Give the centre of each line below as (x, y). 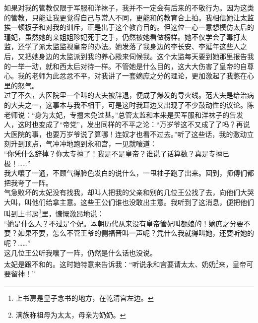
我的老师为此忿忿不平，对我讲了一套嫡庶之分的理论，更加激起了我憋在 (132, 76)
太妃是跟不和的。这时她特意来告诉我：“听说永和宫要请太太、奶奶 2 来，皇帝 (125, 263)
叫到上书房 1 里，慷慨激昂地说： (54, 213)
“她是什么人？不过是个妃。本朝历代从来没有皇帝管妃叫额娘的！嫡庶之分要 (124, 223)
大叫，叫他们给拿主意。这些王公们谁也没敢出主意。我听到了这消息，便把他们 (129, 202)
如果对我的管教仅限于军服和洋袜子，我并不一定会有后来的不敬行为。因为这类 (129, 7)
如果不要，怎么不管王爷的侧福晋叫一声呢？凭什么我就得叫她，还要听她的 (136, 233)
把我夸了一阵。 (28, 182)
